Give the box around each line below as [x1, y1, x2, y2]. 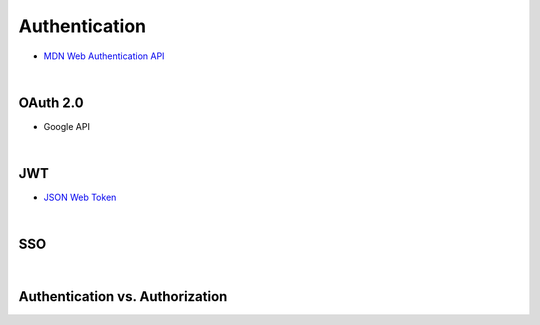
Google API [43, 120, 90, 132]
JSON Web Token [43, 191, 117, 204]
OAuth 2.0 [18, 94, 84, 111]
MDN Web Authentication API [43, 50, 165, 62]
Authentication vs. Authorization [18, 288, 228, 305]
